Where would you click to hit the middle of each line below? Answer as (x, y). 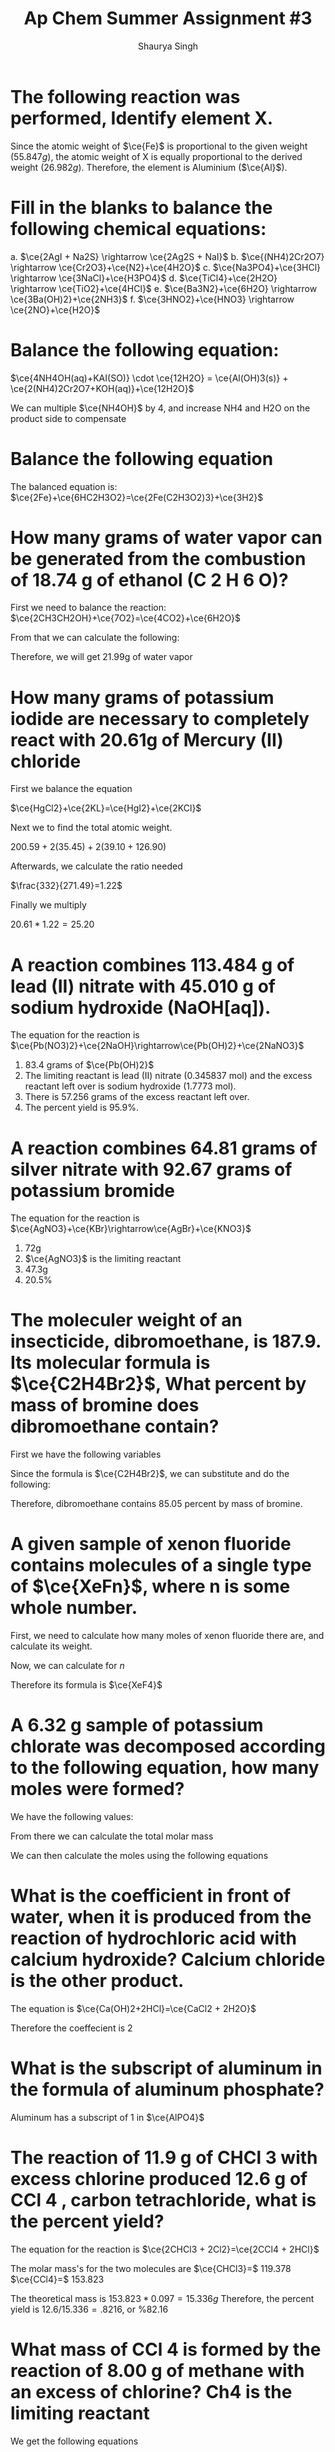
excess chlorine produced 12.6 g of (159, 2179)
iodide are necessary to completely (160, 718)
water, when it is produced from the (161, 1917)
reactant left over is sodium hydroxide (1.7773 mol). (130, 1086)
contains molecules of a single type (161, 1565)
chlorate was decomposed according (168, 1746)
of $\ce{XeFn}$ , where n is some (150, 1586)
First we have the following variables (86, 1454)
